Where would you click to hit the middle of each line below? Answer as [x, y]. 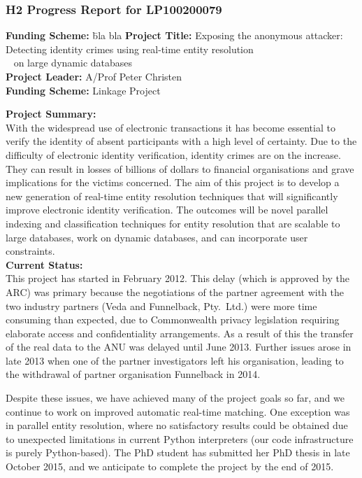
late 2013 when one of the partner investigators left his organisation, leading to [175, 360]
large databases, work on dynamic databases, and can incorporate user [157, 237]
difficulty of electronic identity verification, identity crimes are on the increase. [173, 154]
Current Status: [44, 264]
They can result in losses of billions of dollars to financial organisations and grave [180, 168]
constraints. [30, 251]
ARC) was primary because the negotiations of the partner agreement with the [175, 291]
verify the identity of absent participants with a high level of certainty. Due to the [181, 141]
